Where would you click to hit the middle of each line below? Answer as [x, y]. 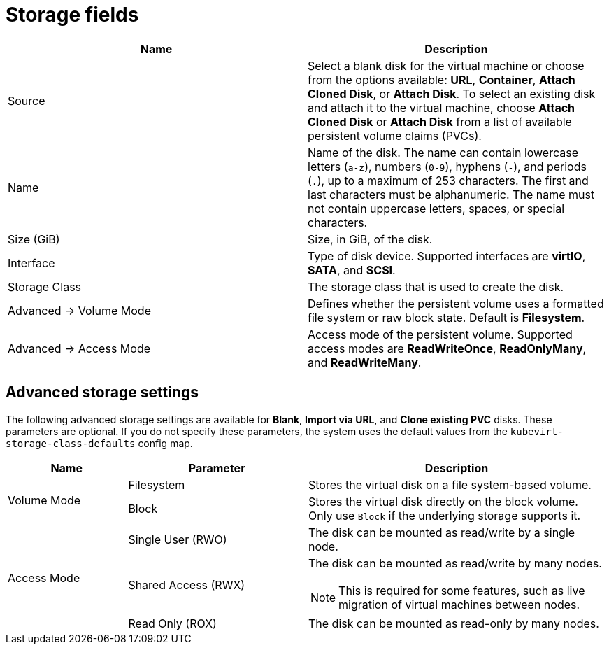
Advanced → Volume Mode [79, 310]
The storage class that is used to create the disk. [436, 287]
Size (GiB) [34, 239]
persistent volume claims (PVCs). [395, 135]
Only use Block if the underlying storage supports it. [444, 515]
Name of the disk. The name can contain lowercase [443, 152]
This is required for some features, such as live [462, 590]
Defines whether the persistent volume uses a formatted [456, 303]
